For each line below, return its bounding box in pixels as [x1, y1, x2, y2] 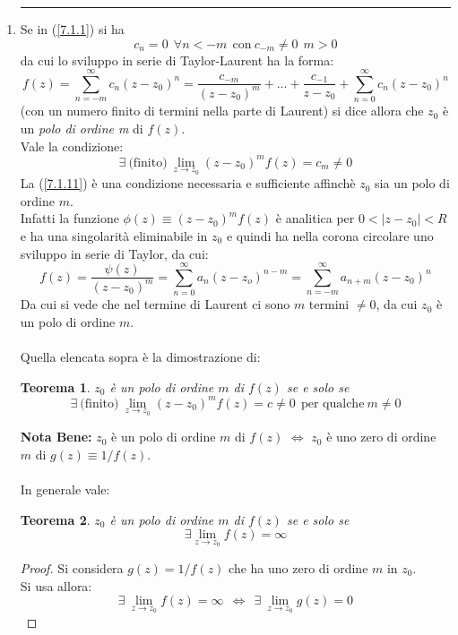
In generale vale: [20, 480, 110, 499]
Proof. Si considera [20, 559, 124, 577]
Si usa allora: [20, 576, 92, 595]
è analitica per [275, 209, 355, 227]
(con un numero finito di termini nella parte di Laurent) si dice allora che [20, 101, 424, 120]
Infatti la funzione [20, 209, 119, 227]
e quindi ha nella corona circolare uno [226, 227, 434, 245]
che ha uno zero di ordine [229, 559, 368, 577]
